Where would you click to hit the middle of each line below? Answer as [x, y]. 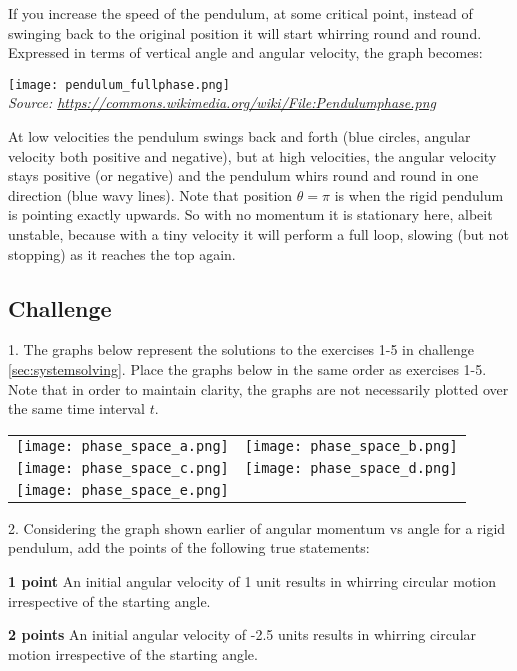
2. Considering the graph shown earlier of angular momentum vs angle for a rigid [257, 527]
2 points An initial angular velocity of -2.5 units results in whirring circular [242, 634]
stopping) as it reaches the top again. [122, 253]
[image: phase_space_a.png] [122, 445]
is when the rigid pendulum [419, 194]
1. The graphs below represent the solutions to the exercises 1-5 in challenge [241, 349]
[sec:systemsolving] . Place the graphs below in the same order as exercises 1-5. [247, 368]
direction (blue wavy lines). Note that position [150, 194]
